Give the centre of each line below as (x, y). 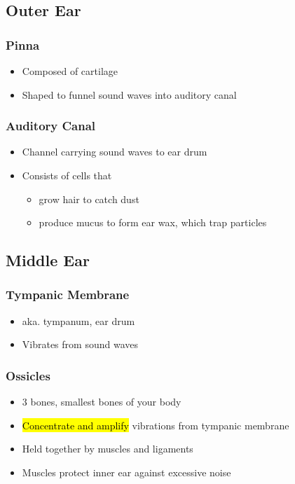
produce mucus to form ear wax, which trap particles (153, 222)
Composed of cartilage (70, 71)
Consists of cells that (67, 175)
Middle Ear (48, 260)
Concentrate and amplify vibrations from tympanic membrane (156, 425)
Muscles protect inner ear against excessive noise (126, 472)
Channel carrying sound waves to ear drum (115, 152)
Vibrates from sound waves (80, 344)
